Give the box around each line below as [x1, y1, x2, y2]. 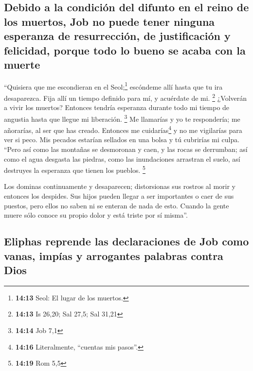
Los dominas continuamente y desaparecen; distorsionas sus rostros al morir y [4, 181, 235, 191]
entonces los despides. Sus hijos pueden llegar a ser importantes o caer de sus [4, 190, 234, 201]
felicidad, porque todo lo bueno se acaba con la [4, 42, 246, 57]
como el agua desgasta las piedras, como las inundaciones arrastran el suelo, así [4, 153, 240, 164]
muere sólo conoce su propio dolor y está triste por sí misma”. [4, 210, 188, 220]
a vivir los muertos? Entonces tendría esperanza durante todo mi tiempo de [4, 102, 230, 112]
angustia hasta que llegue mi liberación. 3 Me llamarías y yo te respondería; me [4, 112, 240, 124]
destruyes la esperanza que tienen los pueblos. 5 [4, 164, 145, 175]
